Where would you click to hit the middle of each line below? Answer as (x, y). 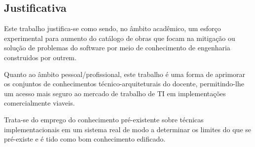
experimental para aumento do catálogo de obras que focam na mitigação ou (120, 38)
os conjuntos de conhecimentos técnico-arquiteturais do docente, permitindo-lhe (124, 84)
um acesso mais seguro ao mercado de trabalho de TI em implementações (115, 93)
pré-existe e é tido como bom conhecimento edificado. (85, 139)
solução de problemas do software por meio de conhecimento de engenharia (117, 48)
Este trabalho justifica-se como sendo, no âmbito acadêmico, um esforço (112, 28)
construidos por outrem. (40, 57)
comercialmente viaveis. (39, 103)
